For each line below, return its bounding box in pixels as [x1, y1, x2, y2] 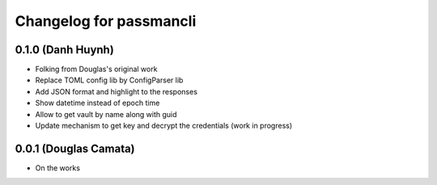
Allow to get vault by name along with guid [35, 109, 177, 119]
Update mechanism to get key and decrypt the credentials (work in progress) [35, 121, 293, 131]
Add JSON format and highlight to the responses [35, 86, 198, 96]
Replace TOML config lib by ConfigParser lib [35, 75, 184, 85]
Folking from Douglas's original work [35, 65, 158, 74]
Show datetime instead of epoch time [35, 98, 160, 108]
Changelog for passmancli [15, 12, 197, 30]
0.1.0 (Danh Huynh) [15, 43, 115, 57]
